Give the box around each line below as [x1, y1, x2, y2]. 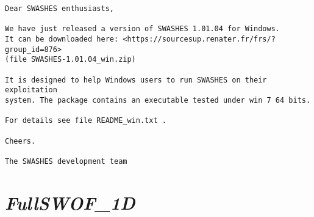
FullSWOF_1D [5, 189, 135, 215]
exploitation [5, 86, 57, 95]
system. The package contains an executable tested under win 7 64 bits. [5, 95, 311, 105]
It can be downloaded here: [5, 34, 119, 43]
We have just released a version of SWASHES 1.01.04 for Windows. [5, 24, 280, 34]
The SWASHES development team [5, 156, 127, 166]
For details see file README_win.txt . [5, 116, 166, 125]
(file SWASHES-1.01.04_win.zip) [5, 55, 136, 64]
